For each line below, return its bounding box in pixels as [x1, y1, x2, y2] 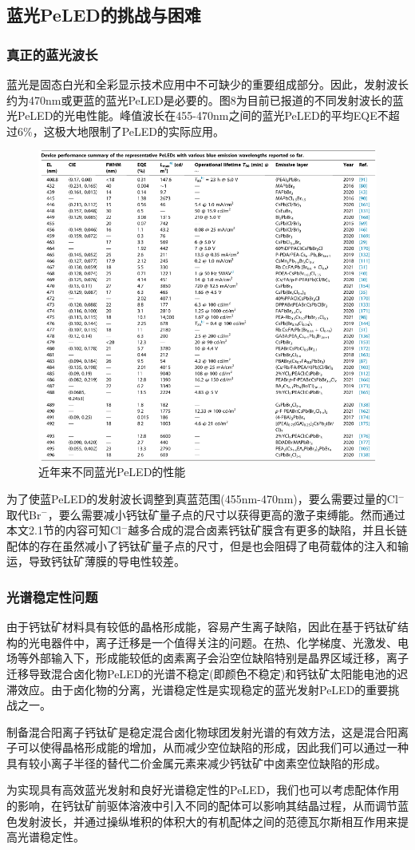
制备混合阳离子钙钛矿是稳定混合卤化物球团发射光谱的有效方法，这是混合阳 [6, 723, 397, 740]
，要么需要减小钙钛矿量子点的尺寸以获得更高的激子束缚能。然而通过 [47, 506, 405, 522]
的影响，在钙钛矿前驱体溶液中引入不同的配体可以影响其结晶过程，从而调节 [6, 797, 397, 814]
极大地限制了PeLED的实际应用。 [54, 122, 224, 139]
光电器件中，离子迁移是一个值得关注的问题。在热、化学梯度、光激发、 [28, 634, 397, 650]
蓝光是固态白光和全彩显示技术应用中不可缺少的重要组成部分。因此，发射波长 [6, 76, 409, 92]
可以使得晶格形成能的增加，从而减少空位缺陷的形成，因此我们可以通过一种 [17, 739, 409, 756]
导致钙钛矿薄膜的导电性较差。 [28, 553, 185, 570]
